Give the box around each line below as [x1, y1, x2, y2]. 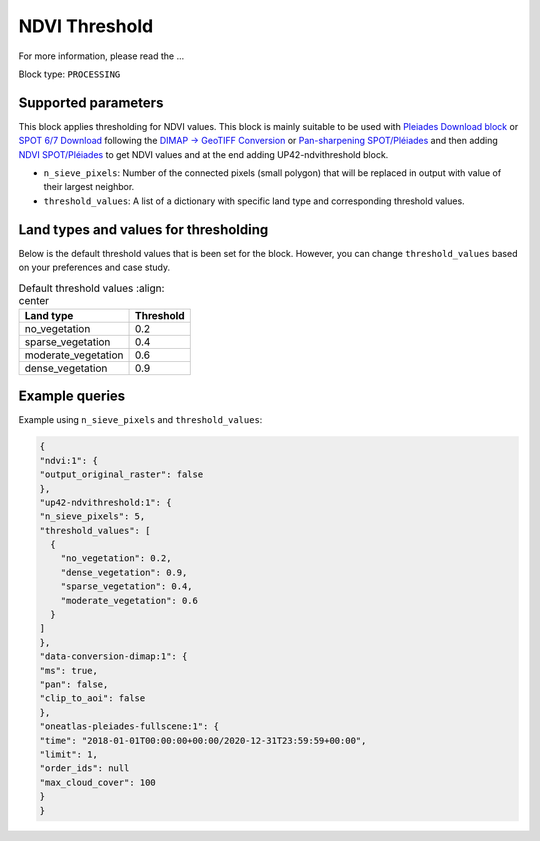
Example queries [18, 388, 126, 405]
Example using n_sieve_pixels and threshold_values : [18, 414, 263, 426]
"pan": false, [39, 679, 109, 690]
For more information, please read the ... [18, 50, 185, 62]
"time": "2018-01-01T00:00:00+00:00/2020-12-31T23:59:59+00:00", [39, 735, 367, 746]
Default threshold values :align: [18, 281, 165, 295]
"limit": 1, [39, 748, 99, 760]
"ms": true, [39, 665, 99, 676]
